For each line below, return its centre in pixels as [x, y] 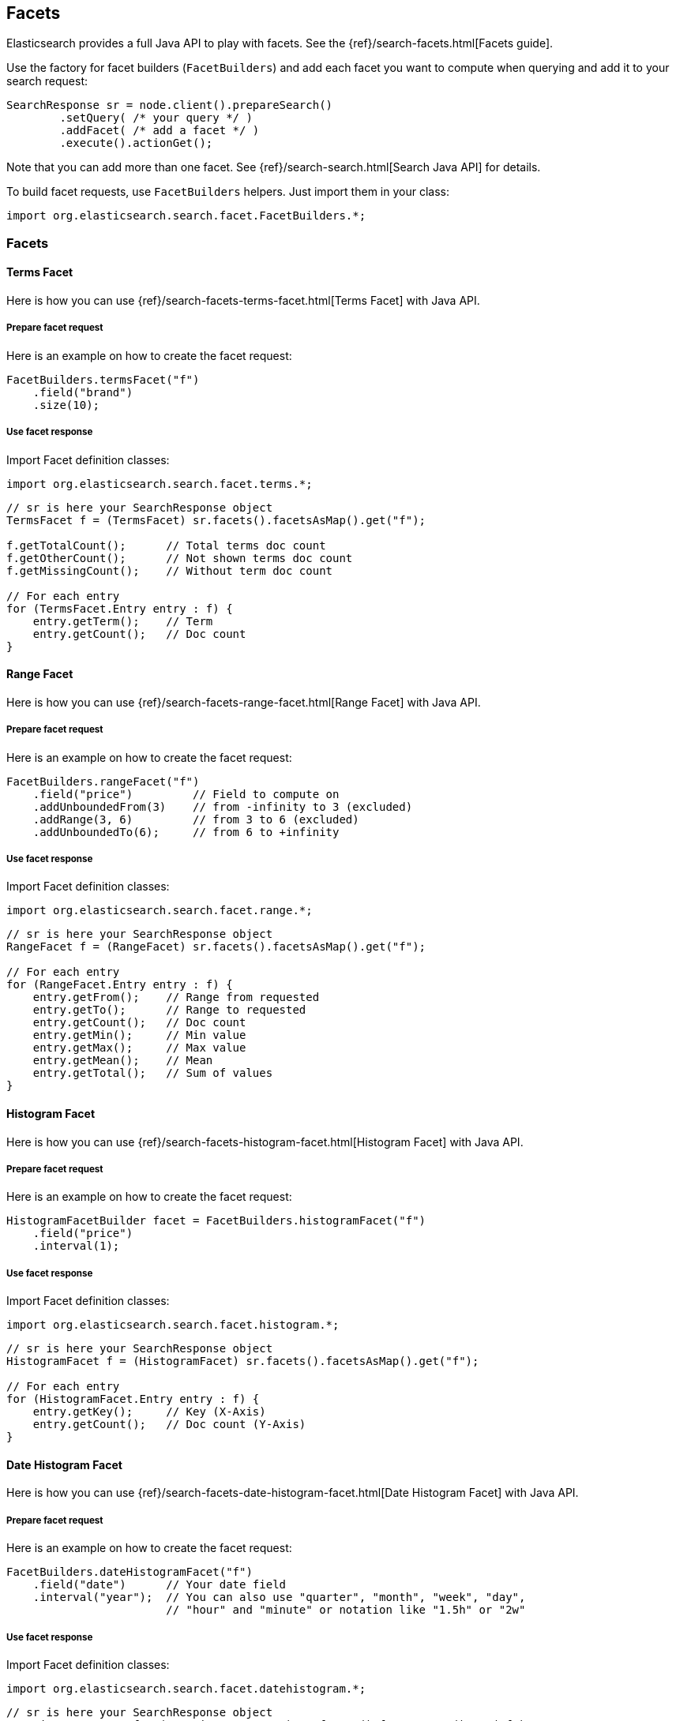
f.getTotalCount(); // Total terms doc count [166, 545]
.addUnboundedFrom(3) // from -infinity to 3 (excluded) [223, 806]
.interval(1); [76, 1246]
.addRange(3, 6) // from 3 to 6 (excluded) [196, 819]
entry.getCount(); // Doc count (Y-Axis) [169, 1425]
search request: [47, 81]
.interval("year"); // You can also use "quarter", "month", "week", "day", [279, 1597]
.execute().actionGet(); [136, 143]
